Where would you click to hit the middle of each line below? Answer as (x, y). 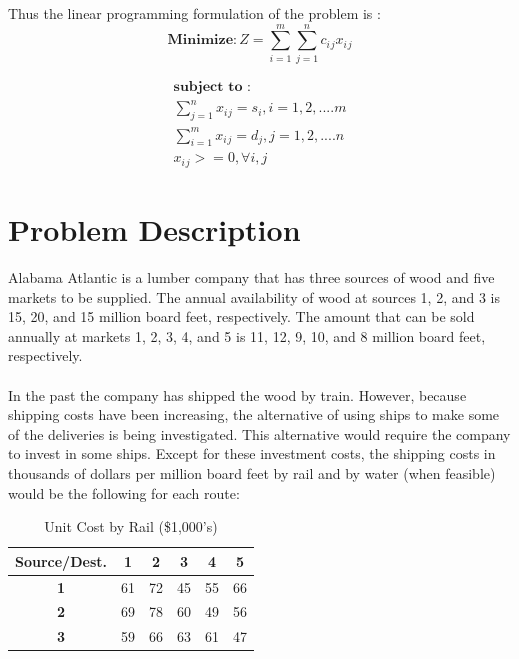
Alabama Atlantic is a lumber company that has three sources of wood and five (251, 277)
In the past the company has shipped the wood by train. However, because (237, 394)
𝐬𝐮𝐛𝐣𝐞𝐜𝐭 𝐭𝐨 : (212, 86)
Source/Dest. (61, 560)
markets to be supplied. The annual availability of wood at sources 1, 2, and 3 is (254, 296)
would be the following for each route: (124, 492)
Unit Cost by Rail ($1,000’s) (131, 526)
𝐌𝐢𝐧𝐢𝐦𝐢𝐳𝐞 (200, 40)
